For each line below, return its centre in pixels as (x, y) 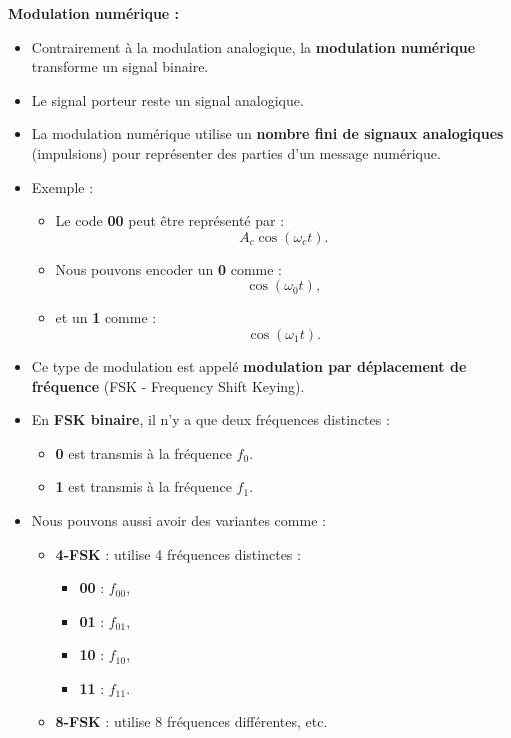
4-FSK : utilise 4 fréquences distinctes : (178, 553)
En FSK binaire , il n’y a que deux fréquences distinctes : (210, 419)
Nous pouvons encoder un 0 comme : (169, 268)
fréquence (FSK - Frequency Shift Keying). (168, 385)
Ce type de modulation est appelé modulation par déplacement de (249, 365)
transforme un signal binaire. (120, 66)
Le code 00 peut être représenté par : (170, 220)
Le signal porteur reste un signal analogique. (167, 99)
